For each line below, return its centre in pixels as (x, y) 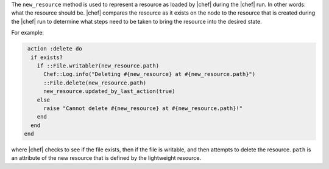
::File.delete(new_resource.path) (95, 83)
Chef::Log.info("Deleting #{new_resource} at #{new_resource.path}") (150, 74)
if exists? (47, 57)
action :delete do (55, 49)
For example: (28, 33)
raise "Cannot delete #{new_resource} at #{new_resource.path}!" (143, 108)
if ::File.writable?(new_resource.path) (98, 66)
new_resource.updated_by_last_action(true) (109, 91)
